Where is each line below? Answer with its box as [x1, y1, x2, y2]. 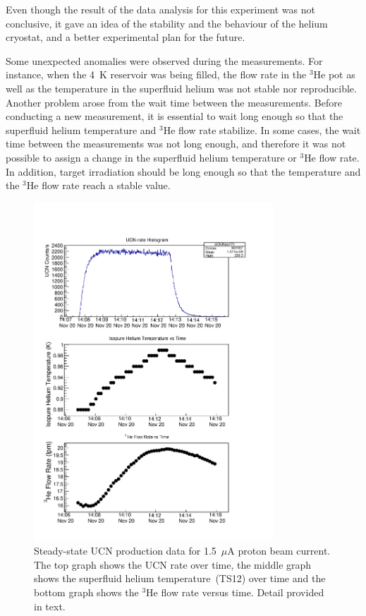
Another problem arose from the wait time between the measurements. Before [6, 95, 342, 109]
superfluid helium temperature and [6, 122, 157, 137]
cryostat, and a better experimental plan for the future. [6, 30, 245, 44]
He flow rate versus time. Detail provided [146, 585, 324, 600]
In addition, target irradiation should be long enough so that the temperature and [6, 164, 361, 179]
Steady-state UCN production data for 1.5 [34, 543, 216, 558]
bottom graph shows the [34, 585, 139, 600]
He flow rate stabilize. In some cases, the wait [163, 122, 361, 137]
